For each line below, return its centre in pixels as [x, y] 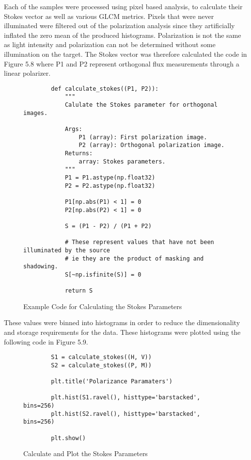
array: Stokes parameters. [122, 161]
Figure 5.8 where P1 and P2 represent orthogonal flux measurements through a [122, 63]
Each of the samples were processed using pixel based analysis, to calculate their [123, 6]
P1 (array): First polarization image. [143, 137]
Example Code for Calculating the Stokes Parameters [103, 306]
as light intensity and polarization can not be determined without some [110, 44]
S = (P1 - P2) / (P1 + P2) [108, 226]
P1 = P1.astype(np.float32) [110, 177]
